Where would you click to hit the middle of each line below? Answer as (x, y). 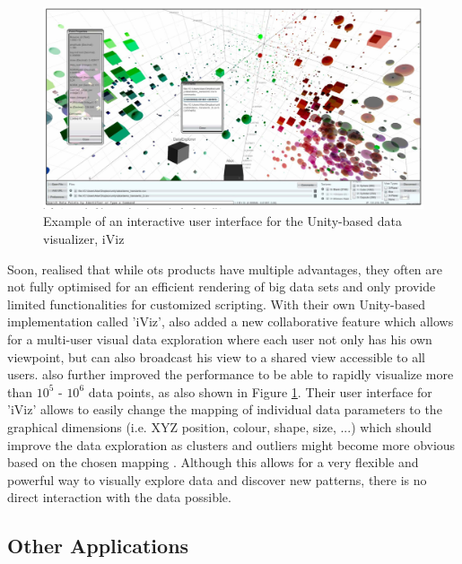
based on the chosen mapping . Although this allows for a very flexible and (213, 462)
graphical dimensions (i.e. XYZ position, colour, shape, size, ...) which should (220, 426)
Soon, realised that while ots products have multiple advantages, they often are (225, 269)
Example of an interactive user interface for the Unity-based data (222, 221)
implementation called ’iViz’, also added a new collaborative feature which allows (231, 321)
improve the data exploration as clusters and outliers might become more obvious (231, 444)
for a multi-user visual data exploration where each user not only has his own (220, 338)
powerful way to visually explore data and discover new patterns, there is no (217, 479)
